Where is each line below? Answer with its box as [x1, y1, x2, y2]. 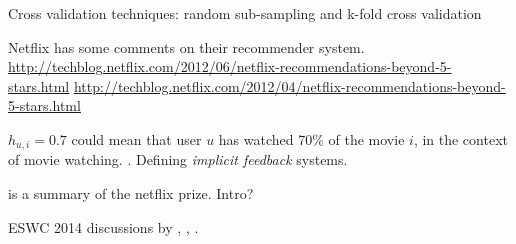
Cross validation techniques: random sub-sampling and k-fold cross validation [8, 3, 482, 23]
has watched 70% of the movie [218, 128, 405, 149]
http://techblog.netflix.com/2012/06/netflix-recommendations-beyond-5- [8, 56, 452, 77]
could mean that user [71, 128, 202, 149]
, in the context [413, 128, 508, 149]
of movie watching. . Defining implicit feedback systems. [8, 149, 348, 170]
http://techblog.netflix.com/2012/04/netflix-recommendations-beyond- [73, 75, 506, 96]
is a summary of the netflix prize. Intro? [8, 183, 254, 204]
